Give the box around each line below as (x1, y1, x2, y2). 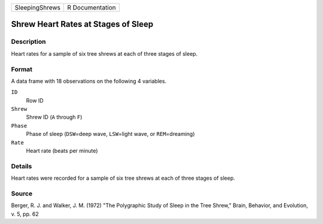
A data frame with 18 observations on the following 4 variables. (11, 77, 167, 84)
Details (11, 162, 32, 170)
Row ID (26, 96, 44, 104)
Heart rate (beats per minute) (26, 147, 98, 155)
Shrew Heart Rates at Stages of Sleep (11, 19, 154, 29)
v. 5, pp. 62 (11, 210, 39, 217)
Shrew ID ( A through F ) (26, 114, 83, 121)
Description (11, 38, 46, 46)
